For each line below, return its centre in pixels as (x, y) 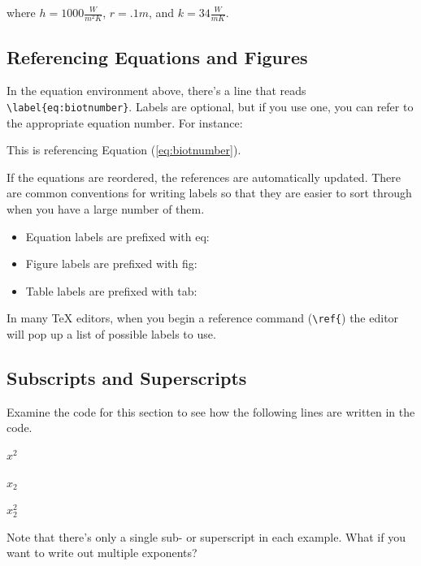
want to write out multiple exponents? (102, 553)
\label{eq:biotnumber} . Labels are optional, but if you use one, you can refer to (210, 106)
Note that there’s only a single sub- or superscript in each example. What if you (206, 536)
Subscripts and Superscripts (127, 377)
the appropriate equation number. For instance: (125, 122)
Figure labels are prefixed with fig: (111, 264)
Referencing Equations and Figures (157, 56)
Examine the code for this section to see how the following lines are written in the (211, 411)
